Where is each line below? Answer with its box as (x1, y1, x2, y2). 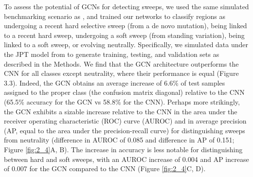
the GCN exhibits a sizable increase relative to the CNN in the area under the (4, 106, 237, 116)
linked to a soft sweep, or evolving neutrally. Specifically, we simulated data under (4, 39, 249, 50)
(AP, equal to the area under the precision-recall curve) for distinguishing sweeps (4, 125, 245, 135)
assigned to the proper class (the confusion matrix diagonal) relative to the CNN (4, 87, 245, 97)
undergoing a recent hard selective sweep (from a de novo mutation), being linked (4, 20, 247, 31)
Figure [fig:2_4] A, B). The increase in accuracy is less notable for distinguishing (4, 144, 243, 154)
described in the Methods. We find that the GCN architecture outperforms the (4, 58, 239, 69)
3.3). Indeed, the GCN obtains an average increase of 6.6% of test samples (4, 77, 225, 88)
